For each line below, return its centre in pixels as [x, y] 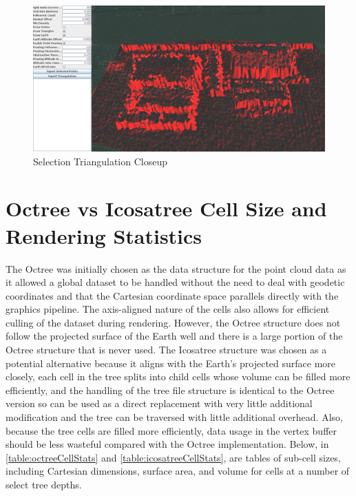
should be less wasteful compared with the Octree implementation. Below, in [167, 444]
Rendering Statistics [104, 235]
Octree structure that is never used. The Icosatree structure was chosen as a [166, 350]
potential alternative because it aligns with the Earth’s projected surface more [171, 363]
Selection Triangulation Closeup [100, 161]
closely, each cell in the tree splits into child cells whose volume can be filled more [178, 376]
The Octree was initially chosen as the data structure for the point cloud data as [176, 268]
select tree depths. [44, 484]
